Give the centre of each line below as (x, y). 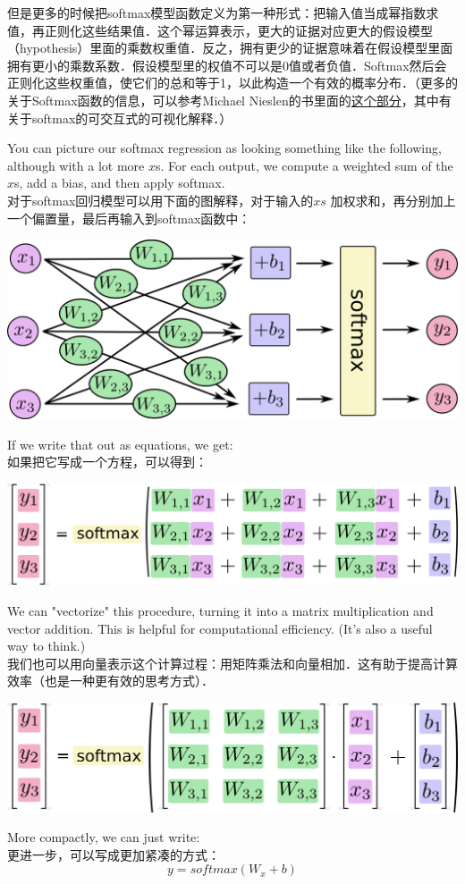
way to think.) (46, 646)
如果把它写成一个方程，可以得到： (107, 462)
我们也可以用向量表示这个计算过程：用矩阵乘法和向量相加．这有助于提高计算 (232, 663)
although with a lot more (76, 165)
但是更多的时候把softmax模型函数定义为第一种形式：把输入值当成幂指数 (217, 13)
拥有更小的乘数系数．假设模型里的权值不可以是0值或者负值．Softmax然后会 (227, 65)
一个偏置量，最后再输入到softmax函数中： (129, 218)
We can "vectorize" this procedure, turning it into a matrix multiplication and (220, 610)
